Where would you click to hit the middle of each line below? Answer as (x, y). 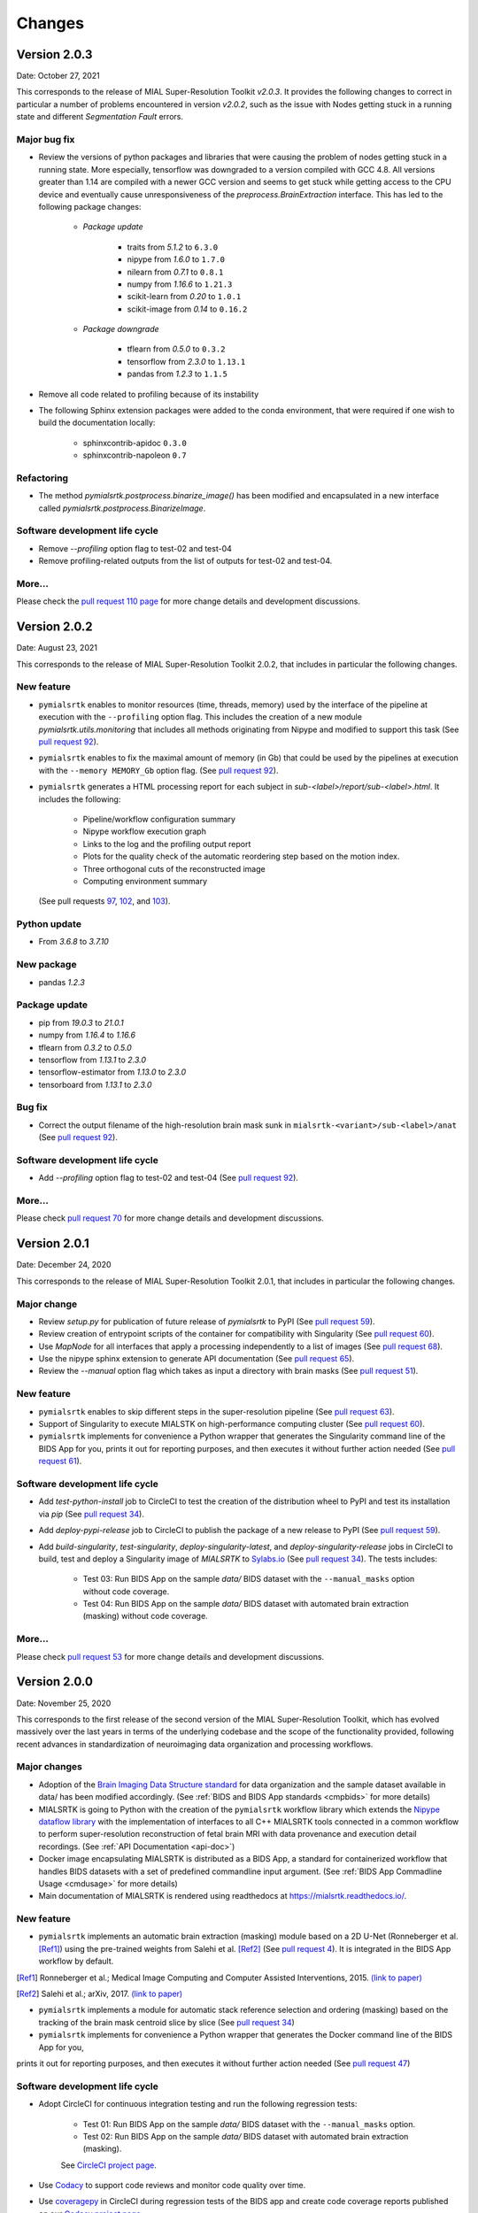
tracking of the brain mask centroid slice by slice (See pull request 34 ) (167, 2022)
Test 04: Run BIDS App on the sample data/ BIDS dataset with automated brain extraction (246, 1604)
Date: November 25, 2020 (64, 1703)
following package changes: (90, 206)
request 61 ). (60, 1461)
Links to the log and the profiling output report (167, 844)
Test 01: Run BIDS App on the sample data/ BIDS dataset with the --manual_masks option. (249, 2124)
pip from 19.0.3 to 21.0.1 (81, 1022)
